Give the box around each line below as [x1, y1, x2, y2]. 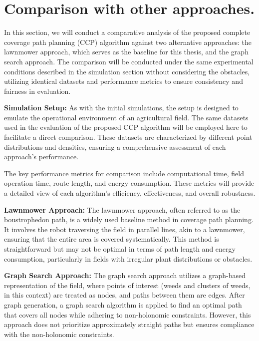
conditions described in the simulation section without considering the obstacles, [4, 66, 250, 76]
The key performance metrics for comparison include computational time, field [4, 168, 245, 178]
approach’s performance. [4, 151, 79, 162]
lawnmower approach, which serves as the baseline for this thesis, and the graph [4, 46, 249, 57]
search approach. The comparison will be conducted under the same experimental [4, 56, 254, 66]
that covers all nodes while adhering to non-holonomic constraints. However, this [4, 309, 251, 320]
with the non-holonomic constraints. [4, 329, 114, 339]
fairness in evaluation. [4, 85, 71, 96]
